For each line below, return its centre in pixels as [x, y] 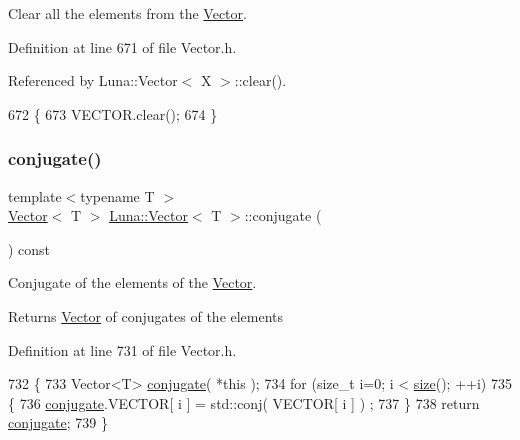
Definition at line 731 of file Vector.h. [122, 349]
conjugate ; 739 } [58, 422]
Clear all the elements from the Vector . [127, 13]
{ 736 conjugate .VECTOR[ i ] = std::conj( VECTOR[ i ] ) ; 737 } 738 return [244, 402]
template [35, 195]
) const [29, 248]
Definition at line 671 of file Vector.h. [122, 46]
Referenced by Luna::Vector [93, 80]
